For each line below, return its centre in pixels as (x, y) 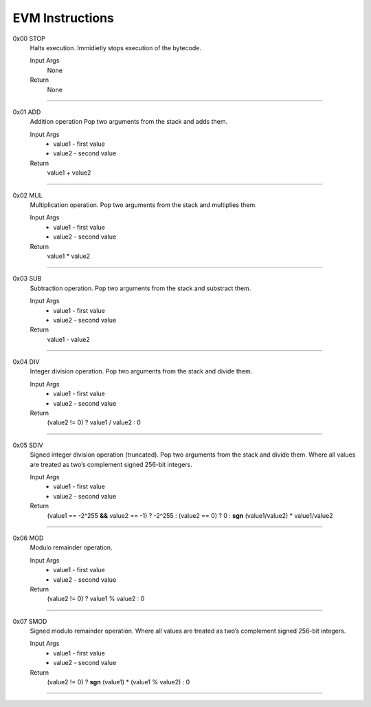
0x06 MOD (28, 538)
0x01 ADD (27, 112)
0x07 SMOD (30, 621)
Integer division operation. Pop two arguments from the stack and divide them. (141, 371)
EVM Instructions (64, 18)
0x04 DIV (26, 362)
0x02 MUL (27, 195)
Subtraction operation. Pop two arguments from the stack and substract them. (140, 288)
